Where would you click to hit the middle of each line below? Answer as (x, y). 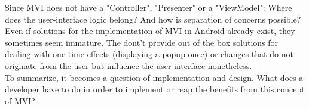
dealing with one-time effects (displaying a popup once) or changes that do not (149, 54)
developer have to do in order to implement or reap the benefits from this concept (155, 89)
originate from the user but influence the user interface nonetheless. (129, 65)
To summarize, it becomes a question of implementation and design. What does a (154, 77)
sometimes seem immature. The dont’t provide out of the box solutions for (142, 42)
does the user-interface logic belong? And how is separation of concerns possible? (153, 19)
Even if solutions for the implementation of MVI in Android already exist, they (150, 31)
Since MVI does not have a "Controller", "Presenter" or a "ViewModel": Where (149, 7)
